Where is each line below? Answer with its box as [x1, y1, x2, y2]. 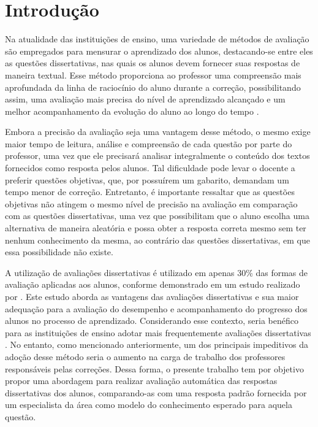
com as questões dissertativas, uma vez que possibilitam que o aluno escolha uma [5, 209, 309, 222]
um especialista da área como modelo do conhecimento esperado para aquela [5, 398, 292, 411]
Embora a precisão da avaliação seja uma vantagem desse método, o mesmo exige [5, 125, 311, 138]
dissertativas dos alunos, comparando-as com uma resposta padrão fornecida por [5, 386, 307, 399]
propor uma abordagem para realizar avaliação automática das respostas [5, 374, 278, 387]
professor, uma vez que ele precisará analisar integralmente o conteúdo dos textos [5, 149, 310, 162]
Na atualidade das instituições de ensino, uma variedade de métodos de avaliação [5, 33, 309, 45]
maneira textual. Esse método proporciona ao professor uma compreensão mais [5, 68, 301, 81]
